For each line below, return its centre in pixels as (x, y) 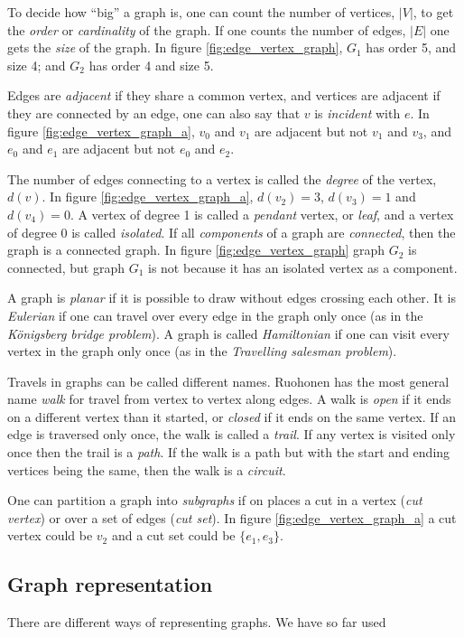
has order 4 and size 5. (151, 65)
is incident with (357, 112)
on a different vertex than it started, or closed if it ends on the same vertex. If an (232, 416)
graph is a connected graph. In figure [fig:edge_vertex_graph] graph (196, 250)
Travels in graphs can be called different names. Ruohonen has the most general (228, 381)
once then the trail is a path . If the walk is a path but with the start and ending (229, 452)
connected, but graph (66, 267)
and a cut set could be (173, 535)
